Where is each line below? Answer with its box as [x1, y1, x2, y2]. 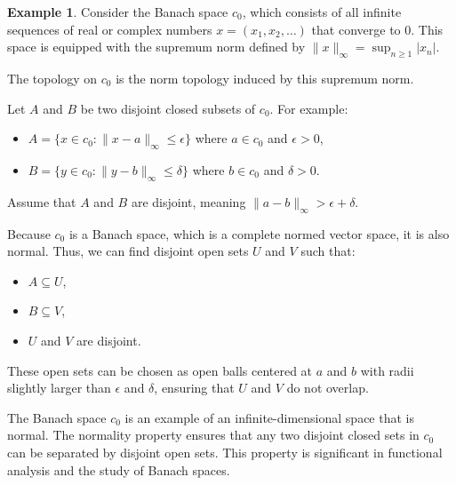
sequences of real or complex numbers [7, 20, 212, 38]
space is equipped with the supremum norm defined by [7, 37, 306, 56]
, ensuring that [154, 378, 235, 397]
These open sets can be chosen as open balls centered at [7, 361, 313, 379]
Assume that [7, 192, 76, 211]
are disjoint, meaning [131, 192, 246, 211]
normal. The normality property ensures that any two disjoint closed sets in [7, 425, 420, 444]
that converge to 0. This [311, 20, 444, 38]
